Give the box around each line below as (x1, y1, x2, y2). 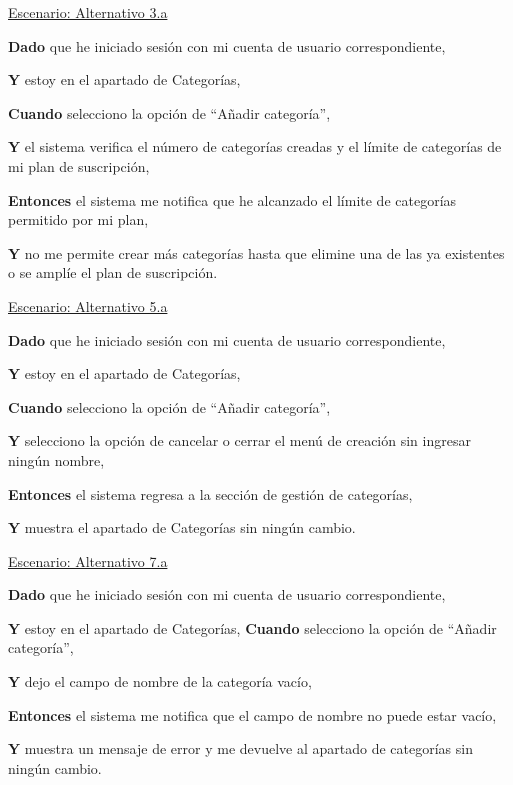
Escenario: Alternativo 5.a (8, 295, 168, 316)
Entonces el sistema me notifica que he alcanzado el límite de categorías (8, 189, 457, 210)
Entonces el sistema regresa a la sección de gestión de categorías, (8, 483, 413, 504)
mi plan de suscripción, (8, 155, 150, 176)
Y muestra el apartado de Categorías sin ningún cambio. (8, 517, 356, 538)
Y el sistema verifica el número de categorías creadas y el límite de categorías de (8, 136, 502, 157)
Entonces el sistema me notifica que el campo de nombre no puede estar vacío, (8, 704, 497, 725)
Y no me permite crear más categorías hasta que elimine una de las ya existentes (8, 242, 505, 263)
